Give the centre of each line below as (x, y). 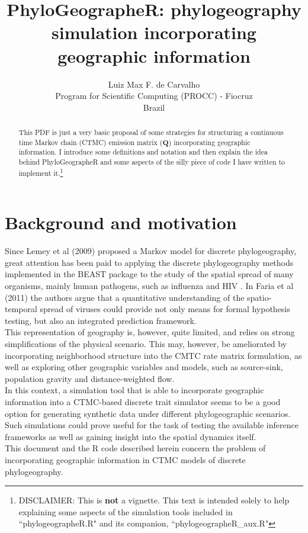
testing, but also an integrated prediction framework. (101, 320)
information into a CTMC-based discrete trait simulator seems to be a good (143, 401)
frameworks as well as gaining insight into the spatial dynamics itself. (131, 436)
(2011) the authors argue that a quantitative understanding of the (125, 297)
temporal (21, 309)
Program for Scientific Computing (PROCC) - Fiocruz (154, 96)
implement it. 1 (41, 172)
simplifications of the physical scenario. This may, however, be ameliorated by (146, 344)
